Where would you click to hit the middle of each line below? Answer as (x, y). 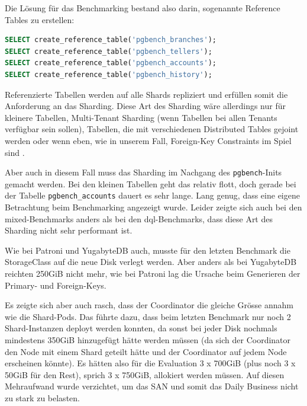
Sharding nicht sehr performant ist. (69, 230)
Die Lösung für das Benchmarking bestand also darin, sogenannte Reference (143, 8)
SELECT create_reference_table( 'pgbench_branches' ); (111, 40)
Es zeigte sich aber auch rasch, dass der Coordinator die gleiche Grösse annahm (149, 305)
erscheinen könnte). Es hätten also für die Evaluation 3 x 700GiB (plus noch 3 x (150, 363)
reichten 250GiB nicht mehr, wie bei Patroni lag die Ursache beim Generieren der (153, 273)
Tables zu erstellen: (40, 19)
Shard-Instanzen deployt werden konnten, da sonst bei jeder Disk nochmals (141, 328)
